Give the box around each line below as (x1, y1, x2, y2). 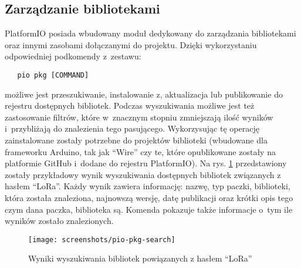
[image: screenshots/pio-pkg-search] (28, 235, 175, 244)
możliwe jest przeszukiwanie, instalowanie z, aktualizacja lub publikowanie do (5, 88, 283, 100)
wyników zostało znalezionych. (5, 215, 114, 227)
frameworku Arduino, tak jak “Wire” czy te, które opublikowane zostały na (5, 145, 276, 158)
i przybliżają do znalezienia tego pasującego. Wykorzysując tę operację (5, 122, 259, 135)
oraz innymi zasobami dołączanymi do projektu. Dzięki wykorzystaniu (5, 38, 257, 51)
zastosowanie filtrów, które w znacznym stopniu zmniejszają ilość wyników (5, 110, 273, 123)
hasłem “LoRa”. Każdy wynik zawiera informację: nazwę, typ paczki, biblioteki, (5, 180, 290, 192)
